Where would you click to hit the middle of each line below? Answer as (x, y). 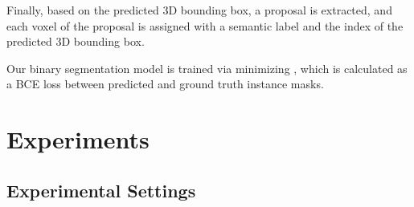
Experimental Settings (101, 190)
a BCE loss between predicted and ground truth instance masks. (165, 84)
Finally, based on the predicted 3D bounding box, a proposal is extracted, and (199, 10)
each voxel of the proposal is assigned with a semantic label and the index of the (205, 25)
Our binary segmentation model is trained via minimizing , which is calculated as (207, 68)
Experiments (78, 139)
